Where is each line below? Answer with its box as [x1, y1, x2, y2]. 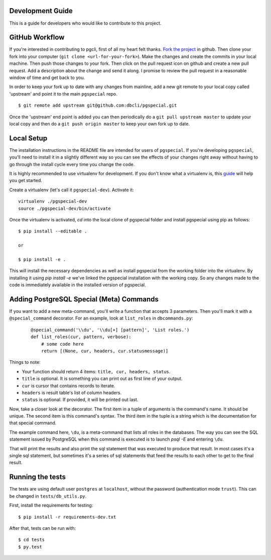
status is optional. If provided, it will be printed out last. [22, 396, 139, 403]
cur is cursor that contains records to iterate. [22, 382, 115, 388]
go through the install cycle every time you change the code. [9, 161, 135, 167]
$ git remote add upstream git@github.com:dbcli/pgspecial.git [18, 103, 177, 108]
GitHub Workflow [9, 33, 65, 42]
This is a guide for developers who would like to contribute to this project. [9, 20, 162, 26]
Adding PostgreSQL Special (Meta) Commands [9, 295, 159, 303]
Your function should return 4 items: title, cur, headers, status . [22, 368, 171, 374]
